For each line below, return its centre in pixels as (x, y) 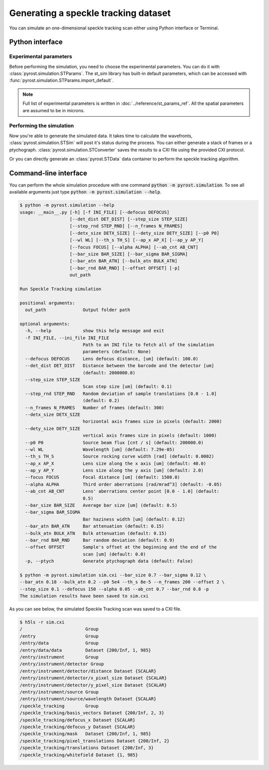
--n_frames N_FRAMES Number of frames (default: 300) (95, 407)
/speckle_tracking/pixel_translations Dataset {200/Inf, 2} (95, 741)
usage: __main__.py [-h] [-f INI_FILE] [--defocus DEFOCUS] (95, 212)
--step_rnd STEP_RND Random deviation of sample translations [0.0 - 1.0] (121, 393)
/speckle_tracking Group (59, 706)
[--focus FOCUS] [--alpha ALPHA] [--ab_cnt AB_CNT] (134, 247)
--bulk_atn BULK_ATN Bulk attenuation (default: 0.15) (96, 533)
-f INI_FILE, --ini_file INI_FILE (67, 338)
